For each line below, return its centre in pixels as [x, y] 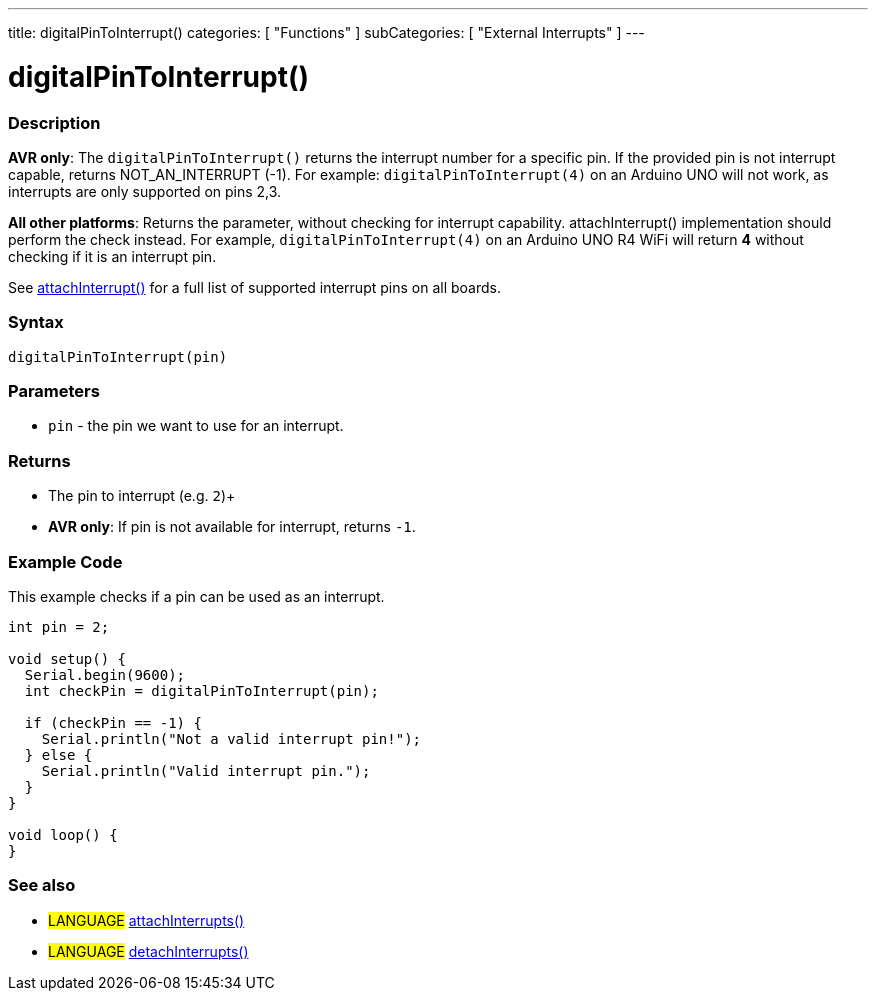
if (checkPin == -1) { [113, 722]
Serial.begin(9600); [105, 674]
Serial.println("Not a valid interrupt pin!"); [231, 738]
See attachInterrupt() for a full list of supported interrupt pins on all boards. [254, 287]
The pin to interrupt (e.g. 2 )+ [142, 496]
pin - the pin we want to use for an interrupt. [196, 426]
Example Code [65, 561]
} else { [58, 754]
